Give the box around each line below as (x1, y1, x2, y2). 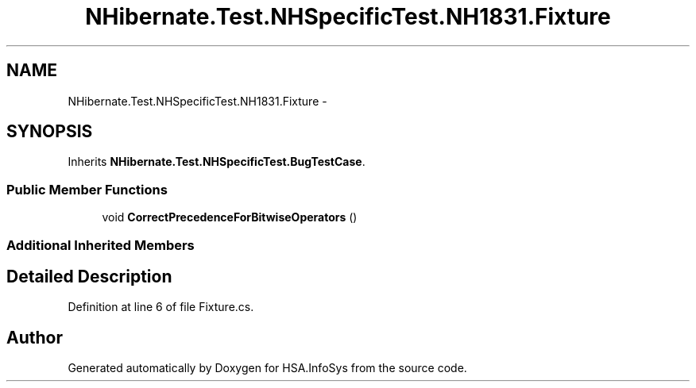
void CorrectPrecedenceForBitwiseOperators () (102, 210, 358, 225)
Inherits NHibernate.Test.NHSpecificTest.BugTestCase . (68, 155, 365, 169)
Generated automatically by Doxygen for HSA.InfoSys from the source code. (68, 361, 467, 375)
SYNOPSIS (6, 121, 93, 142)
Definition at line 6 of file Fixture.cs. (68, 300, 254, 314)
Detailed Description (6, 266, 172, 286)
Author (6, 327, 63, 348)
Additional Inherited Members (6, 236, 195, 253)
